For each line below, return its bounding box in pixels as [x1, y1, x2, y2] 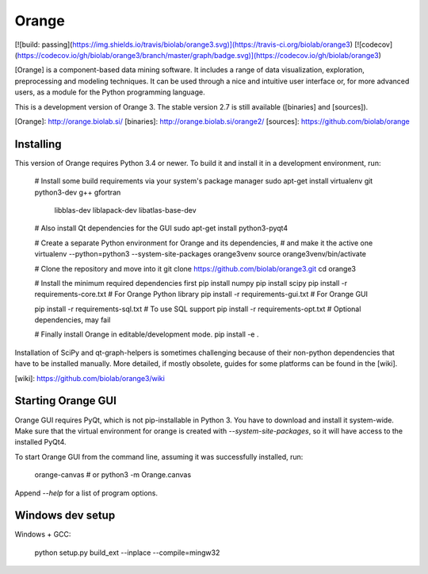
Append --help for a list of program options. [14, 488, 159, 498]
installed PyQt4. [14, 437, 67, 447]
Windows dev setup [14, 509, 116, 522]
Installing [14, 137, 63, 151]
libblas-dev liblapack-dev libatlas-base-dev [54, 205, 197, 214]
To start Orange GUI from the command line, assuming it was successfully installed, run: [14, 452, 304, 461]
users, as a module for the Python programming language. [14, 87, 205, 97]
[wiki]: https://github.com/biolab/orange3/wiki [14, 373, 166, 383]
